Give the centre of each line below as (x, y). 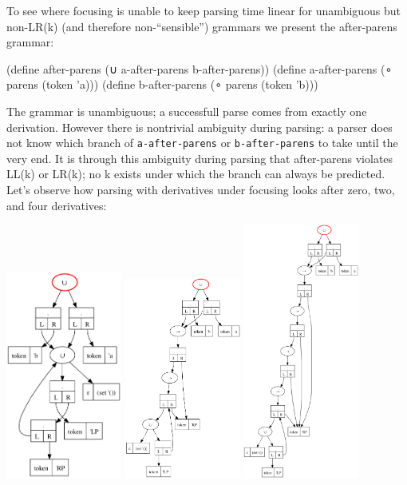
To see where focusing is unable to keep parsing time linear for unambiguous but (204, 10)
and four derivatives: (57, 205)
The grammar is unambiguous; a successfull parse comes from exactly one (187, 111)
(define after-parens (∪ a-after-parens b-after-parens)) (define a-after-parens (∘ (200, 68)
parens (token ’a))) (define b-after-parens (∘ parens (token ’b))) (162, 84)
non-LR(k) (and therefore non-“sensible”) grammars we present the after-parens (202, 26)
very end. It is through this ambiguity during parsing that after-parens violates (200, 158)
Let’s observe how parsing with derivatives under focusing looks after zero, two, (201, 189)
